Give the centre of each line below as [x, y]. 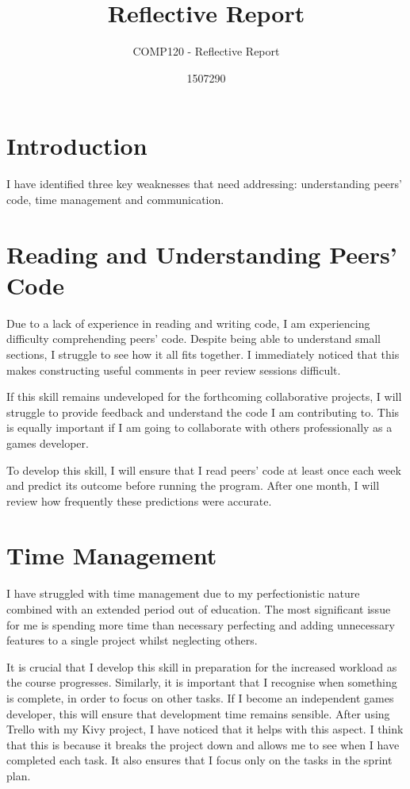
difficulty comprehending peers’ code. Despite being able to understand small [194, 339]
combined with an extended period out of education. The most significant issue [199, 609]
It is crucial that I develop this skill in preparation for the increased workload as [202, 666]
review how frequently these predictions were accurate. [139, 500]
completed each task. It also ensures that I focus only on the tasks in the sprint [199, 760]
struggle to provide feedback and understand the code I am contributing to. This [203, 412]
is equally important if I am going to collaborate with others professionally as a [199, 427]
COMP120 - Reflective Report [206, 51]
